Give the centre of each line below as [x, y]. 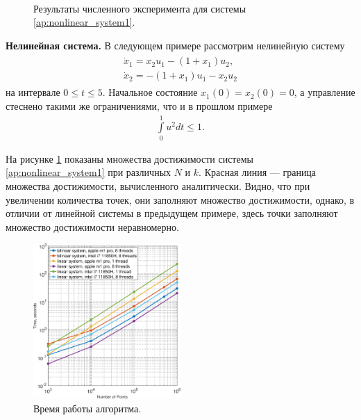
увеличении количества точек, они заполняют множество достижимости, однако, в [180, 199]
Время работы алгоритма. [87, 409]
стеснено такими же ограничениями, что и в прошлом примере [139, 106]
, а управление [325, 92]
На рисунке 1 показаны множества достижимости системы [129, 158]
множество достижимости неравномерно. [92, 226]
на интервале [33, 92]
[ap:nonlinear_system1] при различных [89, 172]
